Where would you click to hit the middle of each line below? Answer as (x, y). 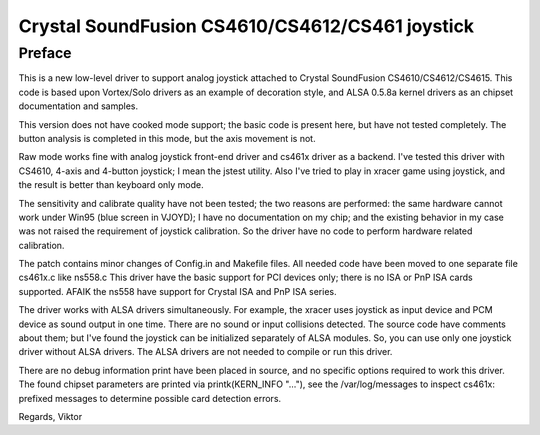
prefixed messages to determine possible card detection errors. (150, 398)
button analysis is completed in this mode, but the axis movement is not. (167, 138)
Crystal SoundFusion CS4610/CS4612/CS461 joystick (246, 26)
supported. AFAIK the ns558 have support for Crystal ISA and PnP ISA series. (177, 291)
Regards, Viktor (50, 416)
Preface (45, 53)
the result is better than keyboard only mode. (111, 185)
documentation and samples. (78, 106)
